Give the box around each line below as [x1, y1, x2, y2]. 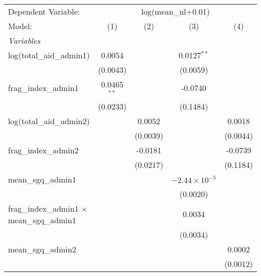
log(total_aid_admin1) [8, 49, 90, 61]
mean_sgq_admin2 [8, 243, 76, 255]
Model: [8, 20, 33, 32]
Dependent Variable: [8, 6, 80, 17]
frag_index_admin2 [8, 144, 79, 156]
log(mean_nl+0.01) [141, 6, 210, 17]
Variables [8, 35, 41, 46]
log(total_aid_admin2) [8, 115, 90, 127]
